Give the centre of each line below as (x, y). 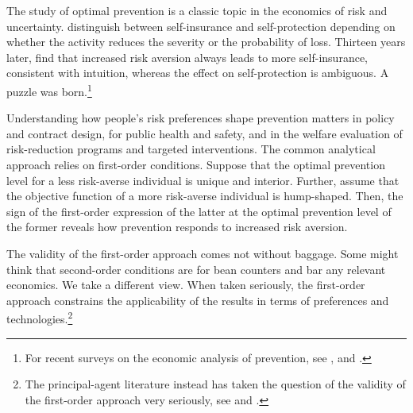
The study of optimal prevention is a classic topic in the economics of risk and (197, 10)
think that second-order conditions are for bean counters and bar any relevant (196, 269)
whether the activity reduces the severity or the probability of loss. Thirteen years (206, 42)
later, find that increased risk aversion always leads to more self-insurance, (187, 57)
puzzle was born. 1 (49, 90)
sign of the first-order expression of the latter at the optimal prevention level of (199, 211)
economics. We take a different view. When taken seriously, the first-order (186, 285)
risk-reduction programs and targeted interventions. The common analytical (191, 149)
